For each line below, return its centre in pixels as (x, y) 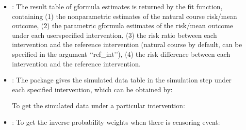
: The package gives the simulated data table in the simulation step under (122, 80)
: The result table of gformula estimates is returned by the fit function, (117, 6)
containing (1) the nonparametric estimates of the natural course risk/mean (124, 16)
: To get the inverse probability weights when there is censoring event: (116, 122)
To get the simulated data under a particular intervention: (98, 106)
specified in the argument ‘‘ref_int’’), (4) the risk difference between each (121, 54)
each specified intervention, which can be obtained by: (92, 89)
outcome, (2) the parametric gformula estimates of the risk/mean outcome (123, 25)
